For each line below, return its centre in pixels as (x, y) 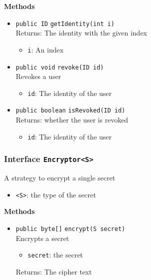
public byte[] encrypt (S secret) (71, 229)
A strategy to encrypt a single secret (60, 178)
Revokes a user (38, 76)
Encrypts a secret (42, 238)
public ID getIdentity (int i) (65, 24)
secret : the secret (55, 255)
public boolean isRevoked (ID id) (71, 111)
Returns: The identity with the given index (81, 33)
